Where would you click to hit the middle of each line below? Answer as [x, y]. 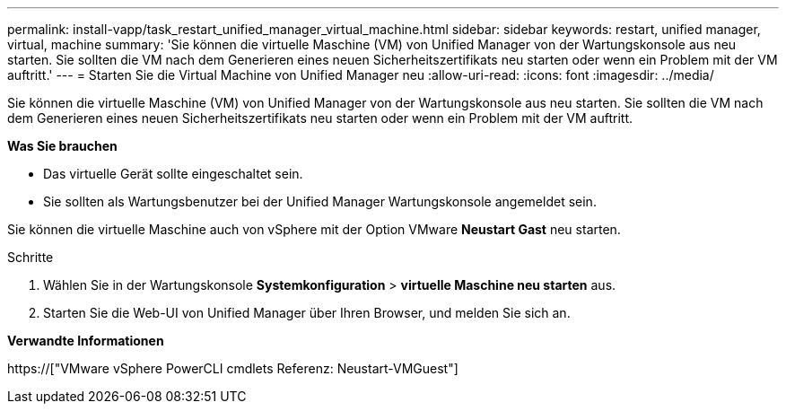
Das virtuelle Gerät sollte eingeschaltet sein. [173, 174]
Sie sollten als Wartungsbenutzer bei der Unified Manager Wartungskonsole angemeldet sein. [320, 201]
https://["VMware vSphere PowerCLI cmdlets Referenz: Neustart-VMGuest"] [233, 368]
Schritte [31, 257]
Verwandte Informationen [86, 341]
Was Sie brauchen [62, 146]
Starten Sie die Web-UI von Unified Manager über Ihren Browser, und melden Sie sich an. [307, 313]
